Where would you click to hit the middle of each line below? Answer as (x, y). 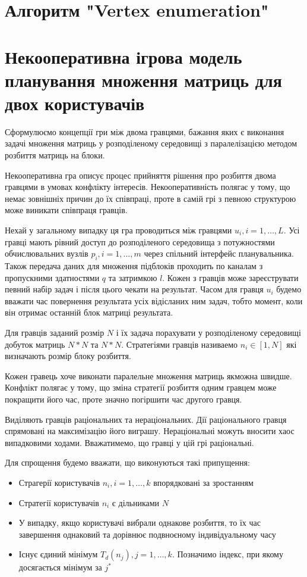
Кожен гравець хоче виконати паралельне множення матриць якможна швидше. (148, 375)
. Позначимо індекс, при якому (227, 554)
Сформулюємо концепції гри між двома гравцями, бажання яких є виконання (145, 131)
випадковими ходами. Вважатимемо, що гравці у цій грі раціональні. (129, 442)
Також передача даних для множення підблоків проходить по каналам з (134, 266)
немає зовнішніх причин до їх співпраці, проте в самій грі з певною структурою (151, 198)
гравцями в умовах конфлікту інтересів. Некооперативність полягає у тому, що (148, 187)
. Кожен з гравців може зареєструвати (230, 277)
